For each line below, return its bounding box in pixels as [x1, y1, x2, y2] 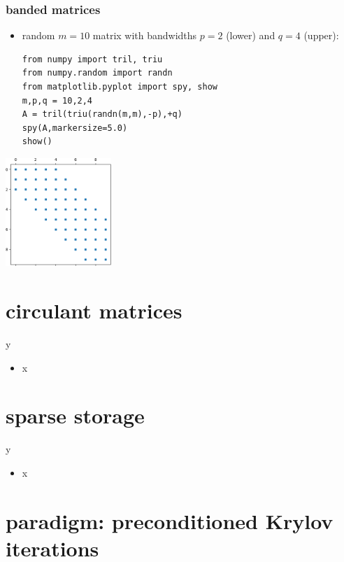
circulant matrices [6, 296, 182, 325]
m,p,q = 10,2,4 [22, 95, 93, 106]
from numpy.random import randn [22, 68, 173, 78]
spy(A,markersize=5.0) [22, 122, 128, 133]
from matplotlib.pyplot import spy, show [22, 82, 217, 92]
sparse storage [6, 401, 145, 430]
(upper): [303, 28, 339, 43]
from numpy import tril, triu [22, 54, 163, 64]
